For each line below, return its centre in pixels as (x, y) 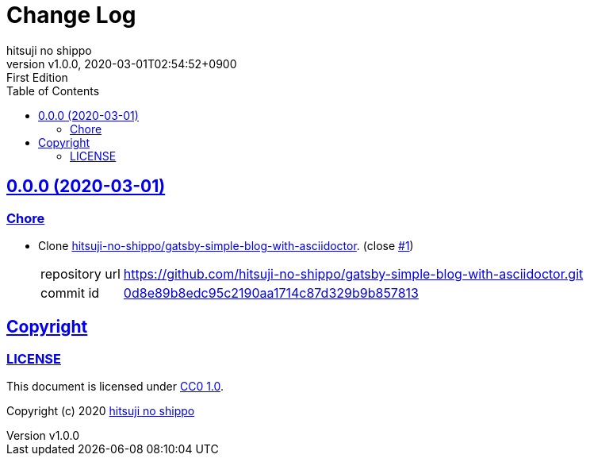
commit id (70, 293)
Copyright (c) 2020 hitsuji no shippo (101, 411)
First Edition (37, 77)
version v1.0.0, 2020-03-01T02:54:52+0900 (122, 64)
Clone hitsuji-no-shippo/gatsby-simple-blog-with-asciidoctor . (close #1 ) (226, 245)
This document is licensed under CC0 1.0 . (115, 387)
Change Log (71, 15)
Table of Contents (53, 90)
